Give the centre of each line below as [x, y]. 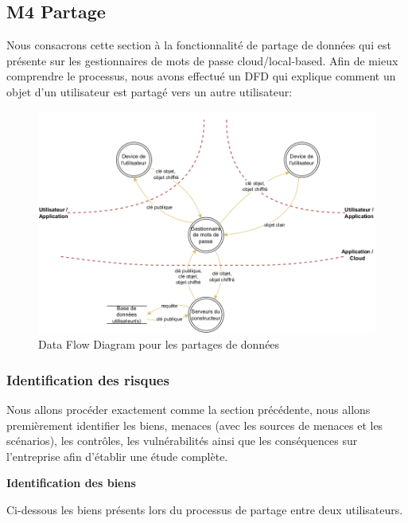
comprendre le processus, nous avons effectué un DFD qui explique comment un [201, 76]
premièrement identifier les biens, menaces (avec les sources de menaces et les [195, 425]
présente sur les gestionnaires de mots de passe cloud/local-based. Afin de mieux [202, 60]
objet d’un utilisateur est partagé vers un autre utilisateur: [150, 91]
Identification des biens [71, 483]
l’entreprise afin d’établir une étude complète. [117, 456]
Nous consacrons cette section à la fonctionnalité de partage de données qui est [199, 45]
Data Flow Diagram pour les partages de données [159, 344]
